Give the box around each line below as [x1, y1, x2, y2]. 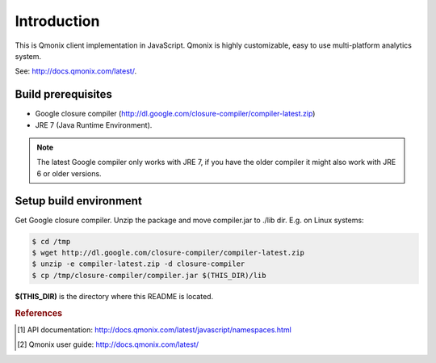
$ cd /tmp [31, 237, 71, 246]
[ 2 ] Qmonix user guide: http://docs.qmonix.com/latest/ [17, 340, 199, 349]
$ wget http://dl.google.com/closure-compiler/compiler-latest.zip [31, 248, 305, 258]
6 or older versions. [36, 168, 102, 178]
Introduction [15, 12, 100, 30]
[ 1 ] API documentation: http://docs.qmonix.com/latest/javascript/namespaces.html [17, 324, 292, 335]
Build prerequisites [15, 87, 113, 101]
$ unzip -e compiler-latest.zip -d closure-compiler [31, 260, 245, 268]
